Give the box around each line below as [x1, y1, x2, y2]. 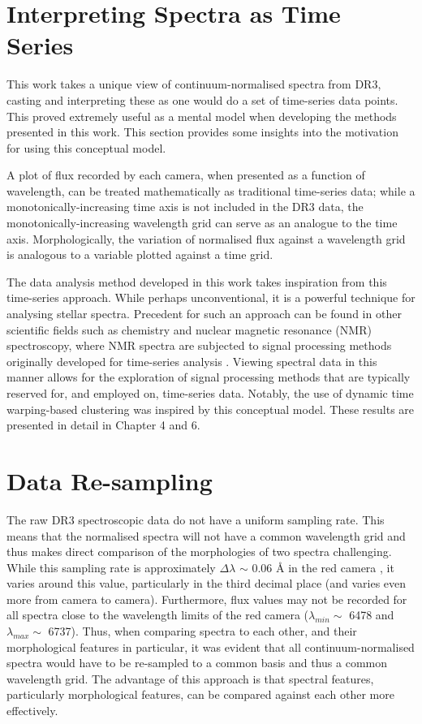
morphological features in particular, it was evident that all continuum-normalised [6, 638, 415, 655]
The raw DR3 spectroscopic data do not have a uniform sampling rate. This [6, 511, 385, 528]
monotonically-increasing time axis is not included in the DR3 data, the [6, 198, 364, 215]
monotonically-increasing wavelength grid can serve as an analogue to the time [6, 214, 398, 231]
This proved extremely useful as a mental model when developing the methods [6, 107, 397, 124]
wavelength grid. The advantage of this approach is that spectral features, [6, 670, 374, 687]
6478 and [349, 606, 394, 623]
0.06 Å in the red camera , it [252, 558, 394, 575]
